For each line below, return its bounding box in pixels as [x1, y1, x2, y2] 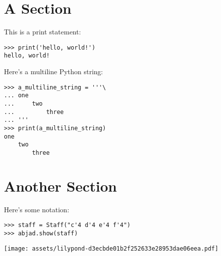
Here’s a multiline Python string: [4, 66, 103, 77]
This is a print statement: [4, 27, 81, 37]
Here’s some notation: [4, 204, 69, 214]
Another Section [4, 175, 117, 196]
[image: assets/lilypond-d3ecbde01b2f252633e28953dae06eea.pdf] [4, 245, 219, 252]
